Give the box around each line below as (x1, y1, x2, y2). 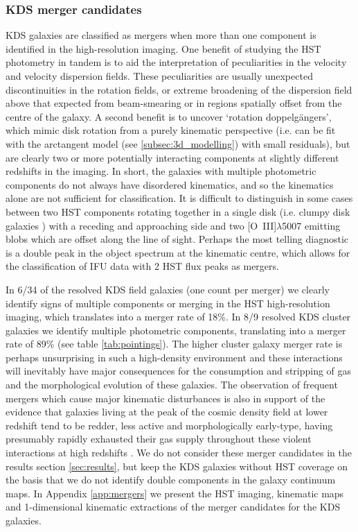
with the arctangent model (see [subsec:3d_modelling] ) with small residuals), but (6, 136, 350, 151)
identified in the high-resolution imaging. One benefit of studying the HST (6, 41, 321, 55)
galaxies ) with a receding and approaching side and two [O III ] (6, 218, 277, 232)
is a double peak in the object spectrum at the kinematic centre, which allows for (6, 245, 350, 259)
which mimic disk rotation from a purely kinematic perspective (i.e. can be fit (6, 123, 336, 137)
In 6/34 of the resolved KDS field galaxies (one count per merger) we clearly (6, 282, 330, 296)
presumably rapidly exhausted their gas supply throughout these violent (6, 431, 312, 446)
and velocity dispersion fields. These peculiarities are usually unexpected (6, 69, 313, 83)
